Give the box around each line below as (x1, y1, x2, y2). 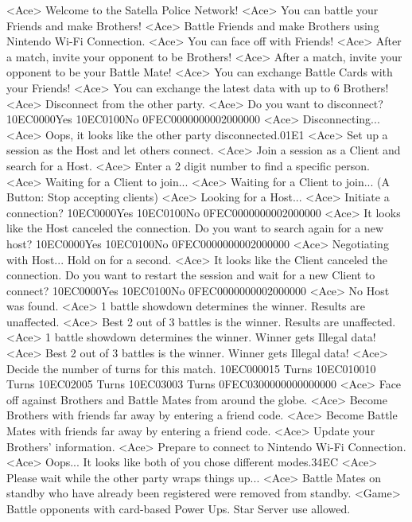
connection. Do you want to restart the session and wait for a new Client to (6, 267, 375, 283)
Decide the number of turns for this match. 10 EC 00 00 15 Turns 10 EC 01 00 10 (6, 360, 376, 376)
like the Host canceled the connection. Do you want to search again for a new (6, 220, 384, 236)
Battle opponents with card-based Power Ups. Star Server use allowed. (6, 501, 351, 516)
